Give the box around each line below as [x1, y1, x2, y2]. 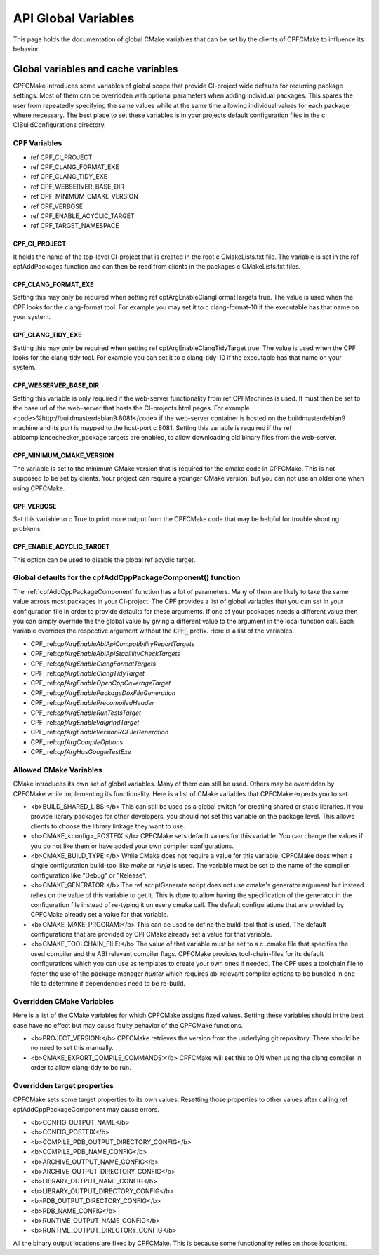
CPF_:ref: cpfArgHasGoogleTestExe [30, 748, 131, 756]
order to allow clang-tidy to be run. [30, 1063, 131, 1072]
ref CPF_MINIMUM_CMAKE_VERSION [30, 192, 139, 201]
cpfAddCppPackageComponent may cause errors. [13, 1105, 159, 1113]
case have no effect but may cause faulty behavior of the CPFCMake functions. [13, 1021, 244, 1029]
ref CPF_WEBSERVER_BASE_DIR [30, 182, 125, 191]
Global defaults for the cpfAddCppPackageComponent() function [13, 572, 241, 582]
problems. [13, 525, 42, 533]
